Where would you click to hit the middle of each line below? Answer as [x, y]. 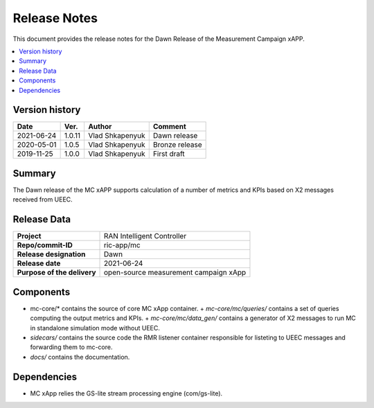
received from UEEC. [43, 199]
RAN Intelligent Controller [145, 236]
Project [29, 236]
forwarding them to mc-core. [71, 347]
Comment [169, 127]
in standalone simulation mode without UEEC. [95, 328]
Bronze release [177, 145]
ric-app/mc [123, 245]
